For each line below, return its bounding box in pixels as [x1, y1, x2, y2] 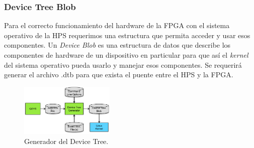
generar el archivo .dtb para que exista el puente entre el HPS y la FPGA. [4, 69, 233, 80]
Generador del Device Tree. [24, 136, 109, 146]
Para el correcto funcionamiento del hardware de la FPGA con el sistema [4, 20, 230, 31]
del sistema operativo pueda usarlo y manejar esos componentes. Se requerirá [4, 59, 242, 70]
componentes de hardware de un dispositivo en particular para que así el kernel [4, 50, 248, 60]
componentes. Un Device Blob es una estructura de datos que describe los [4, 40, 231, 50]
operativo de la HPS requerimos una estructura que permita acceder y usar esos [4, 30, 250, 40]
